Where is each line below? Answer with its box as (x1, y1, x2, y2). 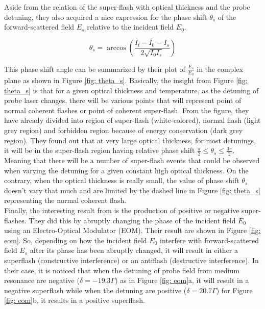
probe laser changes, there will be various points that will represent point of (4, 95, 242, 106)
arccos (107, 44, 126, 51)
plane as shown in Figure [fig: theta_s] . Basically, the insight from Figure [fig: (4, 75, 248, 86)
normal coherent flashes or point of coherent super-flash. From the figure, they (4, 105, 249, 115)
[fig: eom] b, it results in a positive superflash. (4, 295, 145, 305)
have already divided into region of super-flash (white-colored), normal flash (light (4, 115, 261, 125)
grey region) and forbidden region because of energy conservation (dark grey (4, 124, 243, 135)
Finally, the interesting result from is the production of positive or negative (4, 204, 239, 215)
